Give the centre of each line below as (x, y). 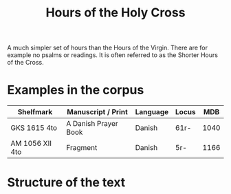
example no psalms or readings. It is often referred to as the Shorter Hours (113, 55)
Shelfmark (35, 112)
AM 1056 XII (31, 144)
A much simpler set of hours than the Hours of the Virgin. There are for (108, 48)
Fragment (82, 148)
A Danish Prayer (92, 124)
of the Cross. (25, 63)
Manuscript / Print (98, 112)
